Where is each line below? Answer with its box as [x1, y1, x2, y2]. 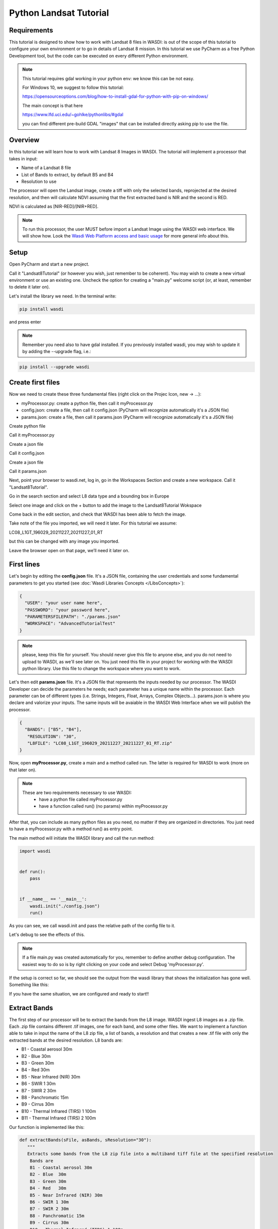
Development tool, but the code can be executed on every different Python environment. [9, 53, 189, 59]
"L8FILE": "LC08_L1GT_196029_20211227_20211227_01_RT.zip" [27, 740, 172, 746]
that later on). [9, 767, 37, 773]
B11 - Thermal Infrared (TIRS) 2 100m [21, 1115, 96, 1121]
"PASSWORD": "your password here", [25, 607, 111, 613]
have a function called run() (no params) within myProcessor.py [39, 803, 168, 809]
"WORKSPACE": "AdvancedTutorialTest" [25, 621, 115, 626]
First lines [9, 560, 40, 569]
